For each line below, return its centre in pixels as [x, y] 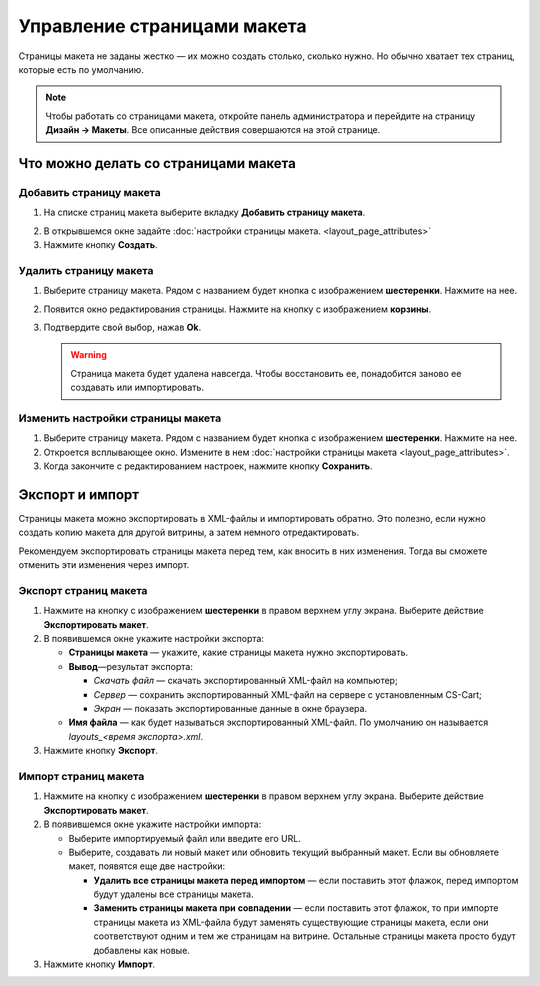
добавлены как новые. [141, 950]
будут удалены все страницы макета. [173, 894]
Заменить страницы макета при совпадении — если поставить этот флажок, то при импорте [296, 908]
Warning [88, 355]
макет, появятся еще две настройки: [147, 866]
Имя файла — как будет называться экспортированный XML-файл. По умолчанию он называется [278, 722]
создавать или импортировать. [137, 387]
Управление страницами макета [162, 26]
